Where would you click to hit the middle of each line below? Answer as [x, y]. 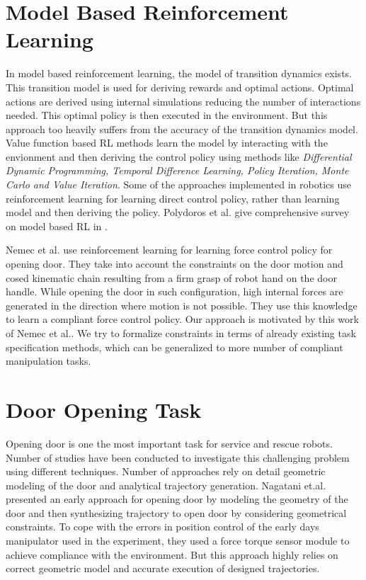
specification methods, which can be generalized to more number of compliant [175, 347]
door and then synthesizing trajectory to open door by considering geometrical [176, 512]
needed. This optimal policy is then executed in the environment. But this [167, 115]
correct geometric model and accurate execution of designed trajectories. [163, 568]
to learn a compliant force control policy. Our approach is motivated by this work [182, 319]
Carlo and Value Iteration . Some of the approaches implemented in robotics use [178, 184]
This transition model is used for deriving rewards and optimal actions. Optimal [180, 87]
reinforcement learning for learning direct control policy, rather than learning [173, 198]
